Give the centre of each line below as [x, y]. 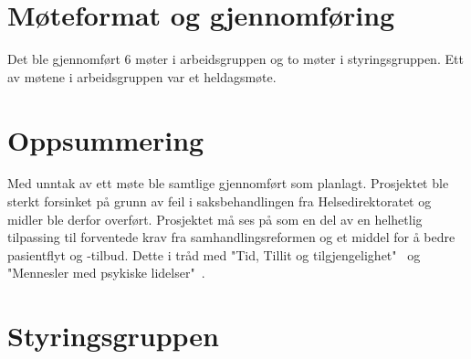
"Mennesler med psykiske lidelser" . [106, 273]
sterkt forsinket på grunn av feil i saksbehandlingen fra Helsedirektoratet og [220, 201]
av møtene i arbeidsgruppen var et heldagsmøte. [142, 76]
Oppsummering [106, 139]
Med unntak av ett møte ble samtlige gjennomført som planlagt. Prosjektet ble [228, 183]
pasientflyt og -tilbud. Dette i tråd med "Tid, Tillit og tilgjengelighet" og [214, 254]
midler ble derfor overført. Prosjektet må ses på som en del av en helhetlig [215, 219]
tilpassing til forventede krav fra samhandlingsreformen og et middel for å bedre [231, 237]
